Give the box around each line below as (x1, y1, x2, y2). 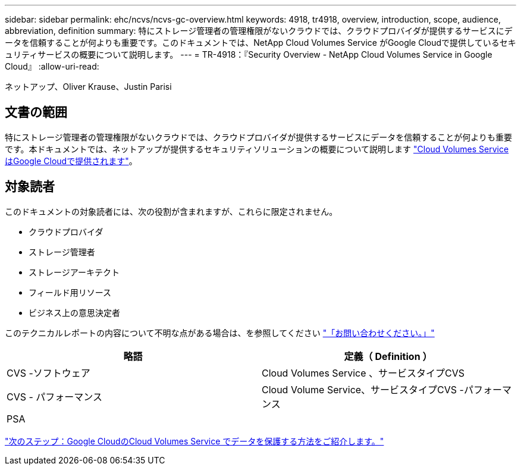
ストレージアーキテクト (29, 267, 120, 277)
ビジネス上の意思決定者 (29, 307, 120, 318)
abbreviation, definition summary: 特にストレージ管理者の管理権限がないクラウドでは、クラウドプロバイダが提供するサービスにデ (5, 26, 513, 36)
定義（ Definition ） (344, 350, 432, 362)
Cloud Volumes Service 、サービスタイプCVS (262, 366, 465, 379)
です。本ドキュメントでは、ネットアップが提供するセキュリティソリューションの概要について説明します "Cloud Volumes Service (5, 143, 509, 154)
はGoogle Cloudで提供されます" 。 (5, 155, 137, 166)
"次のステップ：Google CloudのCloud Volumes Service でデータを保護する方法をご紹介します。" (5, 435, 384, 446)
